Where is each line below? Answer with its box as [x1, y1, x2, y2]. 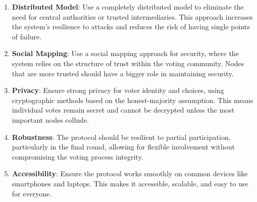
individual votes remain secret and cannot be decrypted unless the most [12, 105, 235, 115]
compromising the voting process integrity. [12, 151, 143, 162]
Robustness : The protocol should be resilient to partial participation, [12, 131, 231, 142]
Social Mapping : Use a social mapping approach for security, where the [12, 48, 239, 59]
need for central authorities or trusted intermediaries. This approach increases [12, 11, 253, 22]
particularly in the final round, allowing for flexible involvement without [12, 141, 235, 152]
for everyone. [12, 188, 52, 198]
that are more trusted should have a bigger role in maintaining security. [12, 68, 234, 78]
